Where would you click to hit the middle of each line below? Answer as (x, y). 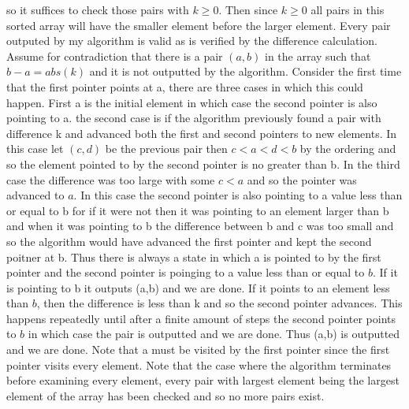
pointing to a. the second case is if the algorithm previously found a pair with (194, 118)
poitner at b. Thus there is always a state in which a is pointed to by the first (194, 257)
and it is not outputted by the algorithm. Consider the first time (245, 71)
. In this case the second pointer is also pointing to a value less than (238, 195)
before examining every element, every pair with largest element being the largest (203, 380)
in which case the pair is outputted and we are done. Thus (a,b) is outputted (214, 334)
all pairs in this (348, 9)
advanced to (35, 195)
